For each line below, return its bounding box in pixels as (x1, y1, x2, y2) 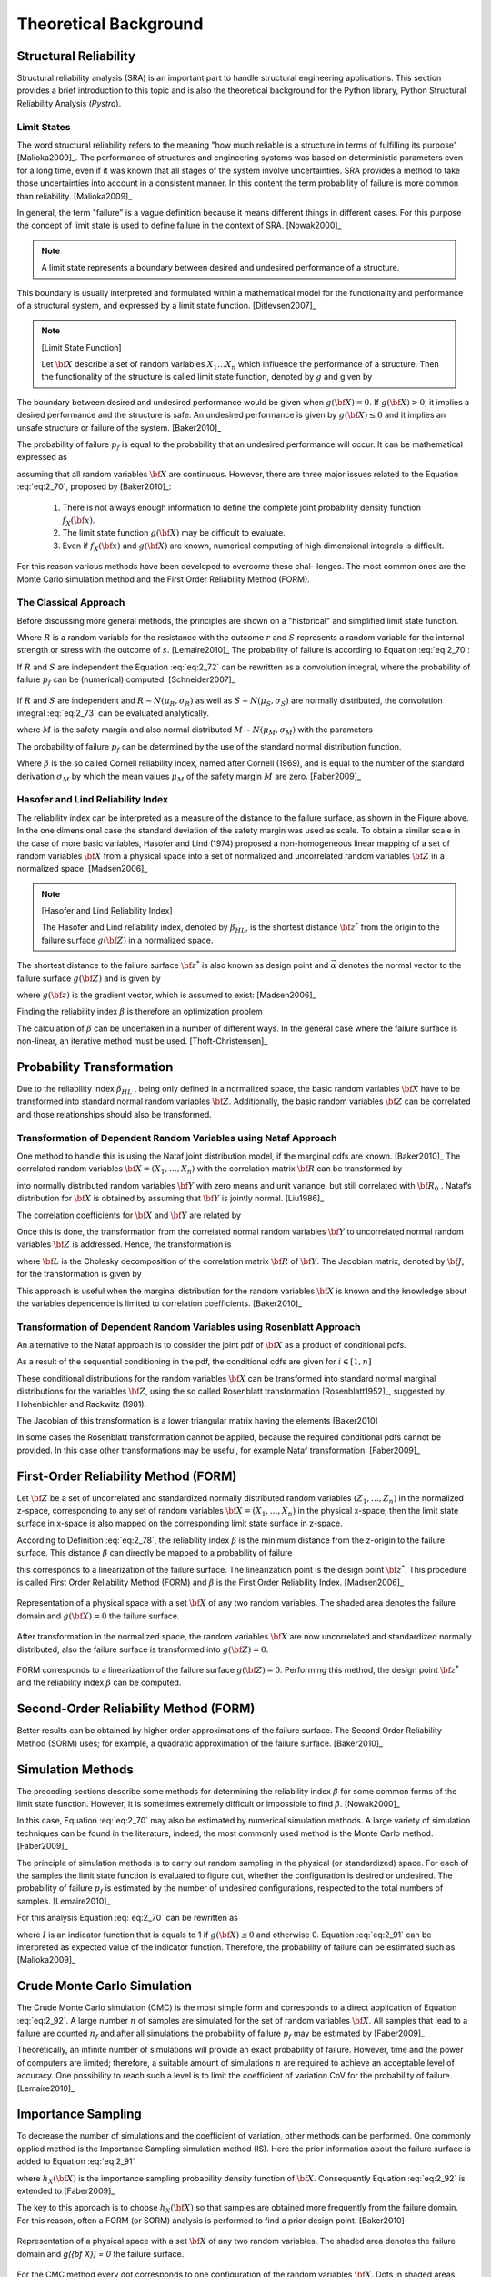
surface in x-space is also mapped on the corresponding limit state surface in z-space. (16, 1517, 343, 1529)
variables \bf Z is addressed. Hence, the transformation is (16, 1239, 232, 1250)
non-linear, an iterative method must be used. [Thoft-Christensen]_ (16, 1036, 268, 1047)
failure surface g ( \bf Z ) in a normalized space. (41, 934, 214, 945)
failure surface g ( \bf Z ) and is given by (16, 973, 161, 984)
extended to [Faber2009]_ (16, 2186, 115, 2196)
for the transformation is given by (16, 1269, 142, 1280)
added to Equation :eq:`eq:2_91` (16, 2156, 135, 2167)
